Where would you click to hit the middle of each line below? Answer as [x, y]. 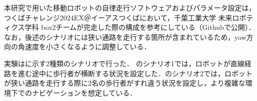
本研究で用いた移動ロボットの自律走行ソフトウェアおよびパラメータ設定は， [130, 7]
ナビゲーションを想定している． [84, 92]
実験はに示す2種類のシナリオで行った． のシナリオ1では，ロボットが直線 [124, 63]
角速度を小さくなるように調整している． [84, 47]
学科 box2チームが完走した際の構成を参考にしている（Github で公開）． [140, 27]
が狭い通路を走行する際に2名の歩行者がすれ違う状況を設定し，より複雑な [125, 83]
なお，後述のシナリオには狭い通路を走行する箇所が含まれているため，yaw [125, 37]
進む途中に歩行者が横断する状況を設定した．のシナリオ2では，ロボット [135, 73]
